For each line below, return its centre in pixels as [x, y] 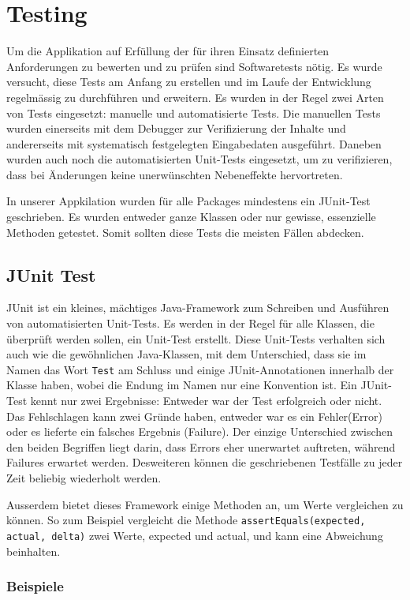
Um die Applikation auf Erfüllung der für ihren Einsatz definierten [168, 51]
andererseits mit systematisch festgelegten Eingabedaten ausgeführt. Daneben [194, 143]
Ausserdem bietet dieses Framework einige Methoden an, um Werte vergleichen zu [205, 504]
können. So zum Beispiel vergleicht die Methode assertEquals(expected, [186, 520]
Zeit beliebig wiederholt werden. [84, 478]
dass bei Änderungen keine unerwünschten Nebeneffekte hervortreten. [175, 174]
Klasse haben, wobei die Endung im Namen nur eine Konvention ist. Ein [182, 385]
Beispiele [35, 586]
